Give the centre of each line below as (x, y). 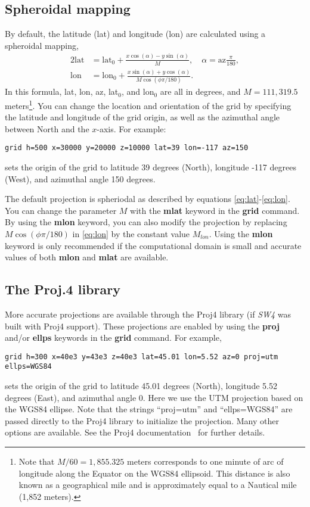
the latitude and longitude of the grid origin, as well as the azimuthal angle (142, 117)
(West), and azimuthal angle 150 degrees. (80, 178)
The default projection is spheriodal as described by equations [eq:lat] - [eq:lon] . (148, 199)
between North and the (47, 128)
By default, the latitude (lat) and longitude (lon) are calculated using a (135, 34)
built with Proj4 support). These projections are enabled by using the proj (142, 326)
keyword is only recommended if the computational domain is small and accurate (153, 245)
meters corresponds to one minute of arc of (205, 461)
